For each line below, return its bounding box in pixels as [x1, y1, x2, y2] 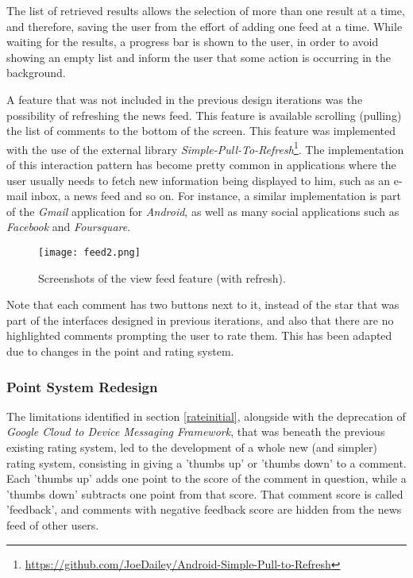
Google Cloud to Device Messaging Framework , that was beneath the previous [6, 423, 385, 440]
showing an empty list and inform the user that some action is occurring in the [6, 48, 391, 65]
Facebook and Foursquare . [6, 218, 131, 235]
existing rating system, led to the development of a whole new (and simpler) [6, 439, 378, 455]
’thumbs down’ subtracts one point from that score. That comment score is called [6, 485, 403, 502]
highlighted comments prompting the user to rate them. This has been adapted [6, 327, 392, 344]
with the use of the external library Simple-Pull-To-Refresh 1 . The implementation [6, 138, 404, 157]
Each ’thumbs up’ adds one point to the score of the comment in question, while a [6, 470, 407, 487]
